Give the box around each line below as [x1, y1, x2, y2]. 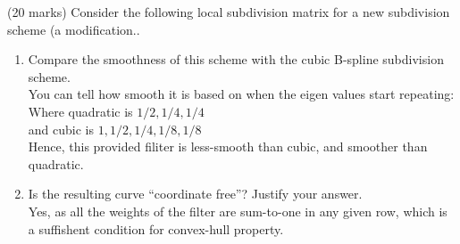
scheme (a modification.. [7, 20, 140, 38]
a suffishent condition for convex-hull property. [28, 219, 284, 238]
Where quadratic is [28, 102, 133, 120]
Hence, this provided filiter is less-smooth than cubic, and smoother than [28, 137, 428, 156]
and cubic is [28, 119, 94, 138]
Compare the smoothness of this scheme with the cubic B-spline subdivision [28, 50, 444, 69]
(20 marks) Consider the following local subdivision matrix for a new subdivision [7, 3, 450, 20]
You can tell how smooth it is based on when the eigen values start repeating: [28, 85, 455, 103]
